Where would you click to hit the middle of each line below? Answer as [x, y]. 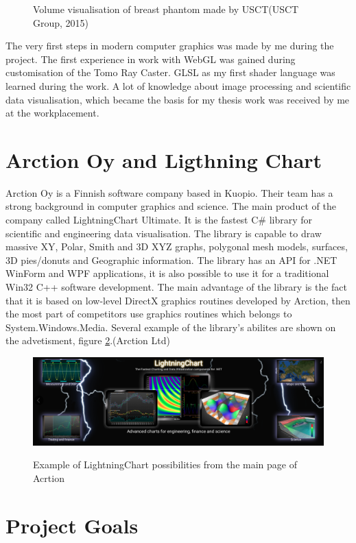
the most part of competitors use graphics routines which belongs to [149, 314]
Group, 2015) [61, 22]
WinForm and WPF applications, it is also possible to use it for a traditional [167, 273]
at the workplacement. [52, 113]
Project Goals [72, 525]
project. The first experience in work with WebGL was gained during [151, 59]
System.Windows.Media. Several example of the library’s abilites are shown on [171, 327]
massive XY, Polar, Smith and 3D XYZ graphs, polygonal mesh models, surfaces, [177, 246]
